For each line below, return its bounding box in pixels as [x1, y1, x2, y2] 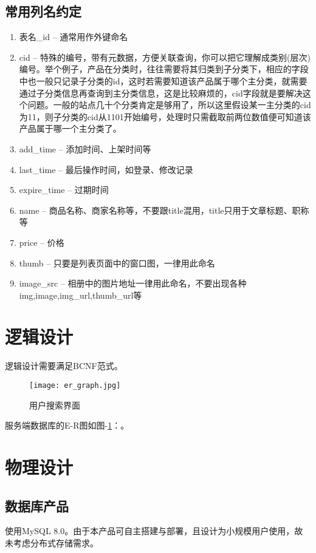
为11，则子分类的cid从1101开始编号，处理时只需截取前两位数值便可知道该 [19, 110, 311, 123]
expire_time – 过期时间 [19, 183, 109, 196]
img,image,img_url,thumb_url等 [19, 288, 142, 301]
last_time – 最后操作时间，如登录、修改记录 [19, 163, 193, 175]
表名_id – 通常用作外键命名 [19, 30, 128, 43]
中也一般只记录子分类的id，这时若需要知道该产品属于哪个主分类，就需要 [19, 74, 307, 87]
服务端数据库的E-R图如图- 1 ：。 [5, 419, 129, 432]
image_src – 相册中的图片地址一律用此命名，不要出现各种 [19, 277, 247, 290]
